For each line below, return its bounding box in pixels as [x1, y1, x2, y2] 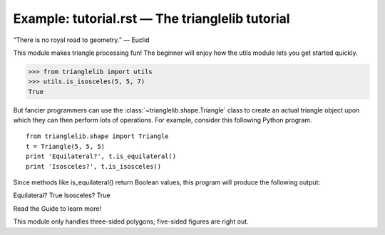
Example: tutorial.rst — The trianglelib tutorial [13, 11, 290, 26]
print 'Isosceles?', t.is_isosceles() [26, 162, 162, 170]
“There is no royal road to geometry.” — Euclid [13, 36, 150, 44]
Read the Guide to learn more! [13, 204, 102, 213]
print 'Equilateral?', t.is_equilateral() [26, 152, 177, 160]
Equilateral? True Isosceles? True [13, 191, 111, 199]
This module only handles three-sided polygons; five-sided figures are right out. [13, 217, 249, 226]
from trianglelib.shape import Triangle [26, 132, 169, 140]
